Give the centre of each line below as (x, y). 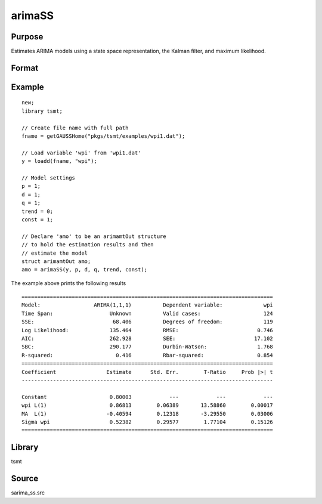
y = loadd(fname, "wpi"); (60, 161)
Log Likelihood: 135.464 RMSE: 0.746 (148, 330)
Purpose (27, 37)
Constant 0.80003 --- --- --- (148, 397)
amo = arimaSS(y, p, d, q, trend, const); (85, 270)
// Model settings (49, 178)
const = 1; (38, 219)
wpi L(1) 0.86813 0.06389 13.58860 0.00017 (148, 405)
